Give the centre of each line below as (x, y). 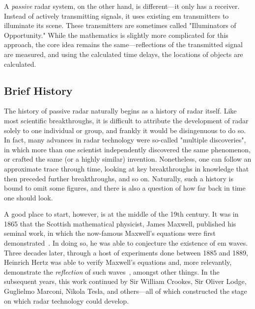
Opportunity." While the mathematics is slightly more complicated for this (116, 35)
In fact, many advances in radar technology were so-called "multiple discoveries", (125, 140)
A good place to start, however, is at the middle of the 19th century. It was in (121, 214)
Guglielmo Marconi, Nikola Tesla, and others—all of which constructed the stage (126, 291)
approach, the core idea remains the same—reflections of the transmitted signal (123, 44)
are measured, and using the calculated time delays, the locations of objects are (124, 54)
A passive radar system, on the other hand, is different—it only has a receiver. (122, 6)
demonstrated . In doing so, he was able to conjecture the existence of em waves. (126, 243)
